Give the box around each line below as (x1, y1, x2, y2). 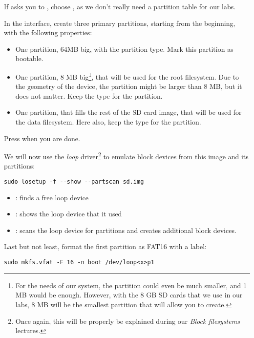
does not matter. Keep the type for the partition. (15, 90, 163, 101)
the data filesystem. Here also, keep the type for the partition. (15, 117, 201, 127)
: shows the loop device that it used (15, 209, 122, 219)
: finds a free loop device (15, 192, 88, 202)
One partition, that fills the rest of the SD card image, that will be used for (15, 107, 242, 117)
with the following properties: (4, 27, 92, 38)
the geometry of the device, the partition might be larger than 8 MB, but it (15, 81, 242, 91)
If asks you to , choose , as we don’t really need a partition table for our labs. (4, 1, 236, 11)
